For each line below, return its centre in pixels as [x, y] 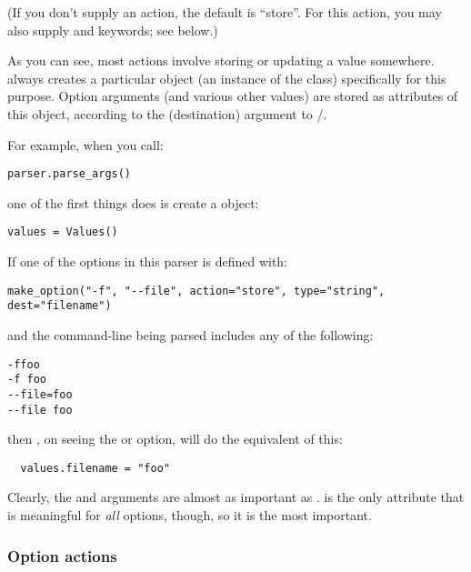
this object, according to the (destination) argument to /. [167, 113]
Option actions [62, 555]
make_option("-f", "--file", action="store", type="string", [196, 291]
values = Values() [63, 232]
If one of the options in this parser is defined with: [148, 261]
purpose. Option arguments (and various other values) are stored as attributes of [233, 96]
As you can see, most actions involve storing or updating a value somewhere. [221, 60]
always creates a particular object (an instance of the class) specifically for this [227, 78]
